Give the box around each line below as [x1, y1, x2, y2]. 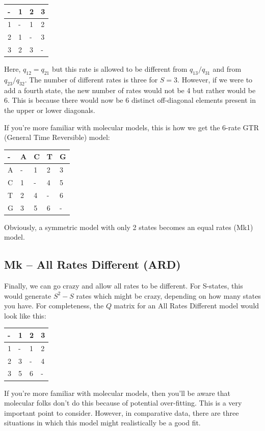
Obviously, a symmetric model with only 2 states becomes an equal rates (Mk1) [4, 221, 253, 232]
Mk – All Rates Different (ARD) [4, 256, 181, 272]
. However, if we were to [177, 74, 253, 84]
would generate [4, 290, 51, 301]
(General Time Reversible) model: [4, 132, 110, 142]
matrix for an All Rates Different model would [114, 300, 259, 311]
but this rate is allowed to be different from [51, 64, 188, 74]
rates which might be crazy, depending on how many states [76, 290, 261, 301]
